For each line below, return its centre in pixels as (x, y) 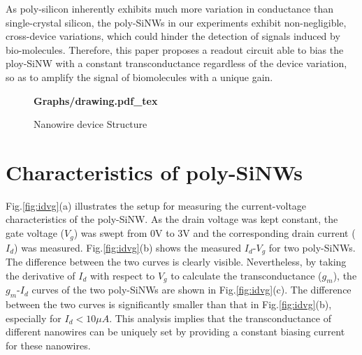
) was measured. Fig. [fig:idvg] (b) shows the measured (128, 247)
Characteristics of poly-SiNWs (154, 172)
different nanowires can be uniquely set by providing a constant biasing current (175, 332)
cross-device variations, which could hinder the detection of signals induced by (173, 36)
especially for (34, 318)
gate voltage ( (35, 233)
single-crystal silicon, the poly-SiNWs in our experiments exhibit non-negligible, (176, 22)
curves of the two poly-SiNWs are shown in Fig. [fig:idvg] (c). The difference (191, 290)
